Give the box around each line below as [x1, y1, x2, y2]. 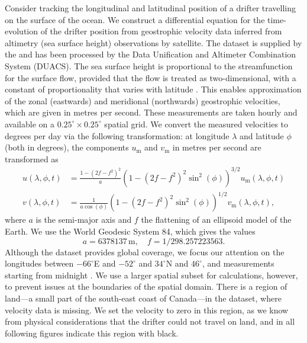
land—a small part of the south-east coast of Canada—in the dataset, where [5, 291, 282, 304]
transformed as [5, 152, 59, 165]
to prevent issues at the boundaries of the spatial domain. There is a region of [5, 280, 287, 293]
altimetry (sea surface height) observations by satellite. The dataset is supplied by [5, 36, 302, 49]
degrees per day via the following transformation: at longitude [5, 129, 230, 142]
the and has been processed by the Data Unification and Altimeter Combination [5, 48, 296, 60]
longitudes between [5, 257, 74, 270]
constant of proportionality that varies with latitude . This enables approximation [5, 83, 302, 95]
